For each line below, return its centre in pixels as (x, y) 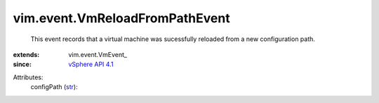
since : (22, 64)
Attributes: (28, 77)
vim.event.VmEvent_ (98, 54)
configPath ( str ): (54, 87)
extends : (26, 54)
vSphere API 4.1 (91, 64)
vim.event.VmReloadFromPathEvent (122, 18)
